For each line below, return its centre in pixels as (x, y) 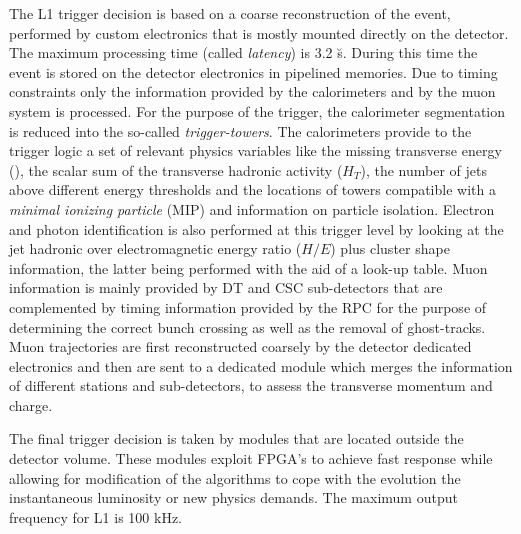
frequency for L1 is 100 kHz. (96, 516)
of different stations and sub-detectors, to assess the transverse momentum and (251, 385)
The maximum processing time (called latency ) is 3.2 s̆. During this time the (243, 52)
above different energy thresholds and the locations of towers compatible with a (252, 189)
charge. (31, 404)
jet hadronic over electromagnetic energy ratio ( (155, 248)
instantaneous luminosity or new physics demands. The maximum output (233, 497)
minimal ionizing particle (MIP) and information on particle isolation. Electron (252, 208)
